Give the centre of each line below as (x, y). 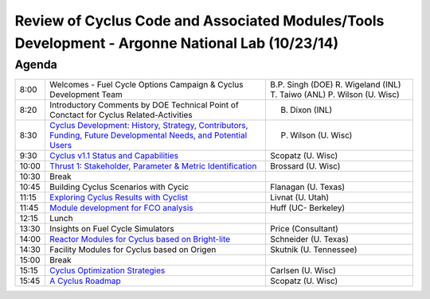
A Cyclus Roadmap (85, 281)
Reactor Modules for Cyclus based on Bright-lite (140, 239)
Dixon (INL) (311, 110)
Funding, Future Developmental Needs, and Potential (148, 135)
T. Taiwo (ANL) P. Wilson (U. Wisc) (334, 95)
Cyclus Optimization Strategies (107, 270)
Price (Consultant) (304, 229)
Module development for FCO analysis (121, 208)
